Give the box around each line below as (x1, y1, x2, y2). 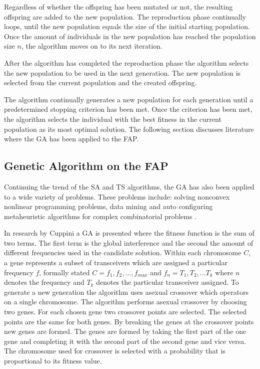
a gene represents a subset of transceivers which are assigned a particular (4, 257, 227, 268)
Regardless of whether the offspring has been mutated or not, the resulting (4, 2, 233, 12)
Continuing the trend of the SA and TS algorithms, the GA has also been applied (4, 181, 254, 192)
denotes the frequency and (4, 277, 84, 287)
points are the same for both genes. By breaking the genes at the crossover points (4, 316, 254, 326)
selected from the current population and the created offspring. (4, 77, 197, 88)
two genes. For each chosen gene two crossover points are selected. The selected (4, 306, 246, 317)
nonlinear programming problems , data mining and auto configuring (4, 201, 213, 212)
